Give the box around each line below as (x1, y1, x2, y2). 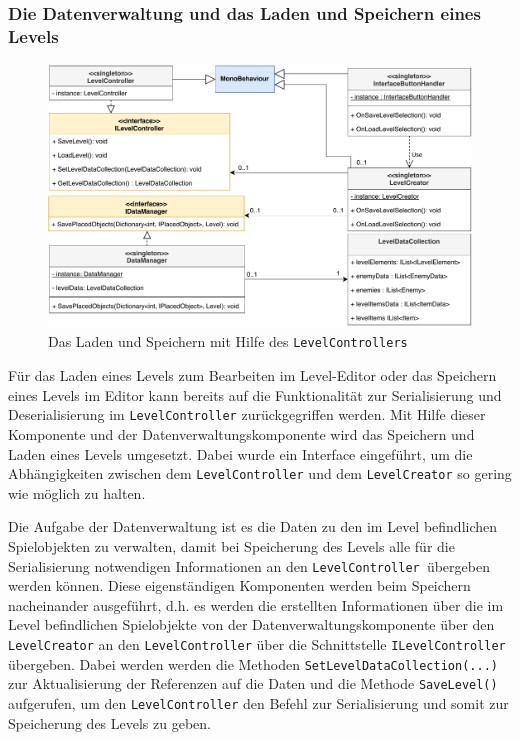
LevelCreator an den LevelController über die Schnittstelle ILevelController (8, 634, 506, 655)
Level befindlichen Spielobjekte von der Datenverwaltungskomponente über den (8, 614, 495, 635)
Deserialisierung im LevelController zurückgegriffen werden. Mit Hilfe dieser (8, 404, 486, 425)
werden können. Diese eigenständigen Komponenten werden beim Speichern (8, 575, 471, 596)
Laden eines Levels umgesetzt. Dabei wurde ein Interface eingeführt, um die (8, 443, 473, 464)
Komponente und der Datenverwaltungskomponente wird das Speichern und (8, 423, 475, 444)
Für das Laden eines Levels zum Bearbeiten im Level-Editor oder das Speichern (8, 365, 497, 386)
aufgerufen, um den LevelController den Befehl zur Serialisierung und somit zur (8, 693, 509, 714)
